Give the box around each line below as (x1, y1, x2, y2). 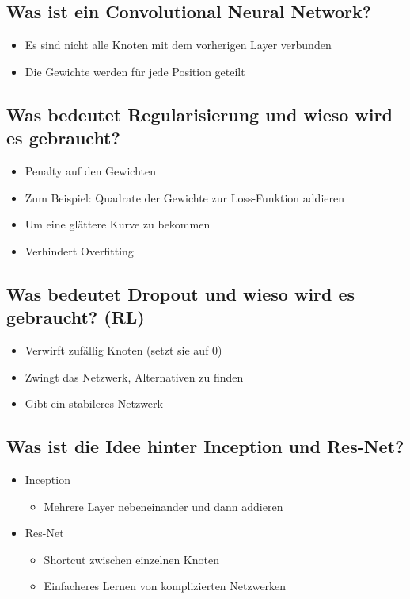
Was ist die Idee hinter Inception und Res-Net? (6, 434, 404, 459)
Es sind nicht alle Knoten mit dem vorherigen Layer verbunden (25, 36, 332, 53)
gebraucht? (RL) (6, 305, 145, 329)
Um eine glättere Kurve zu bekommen (25, 216, 211, 232)
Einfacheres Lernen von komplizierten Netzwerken (44, 578, 287, 594)
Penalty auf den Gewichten (25, 162, 156, 179)
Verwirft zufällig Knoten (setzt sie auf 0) (25, 341, 222, 358)
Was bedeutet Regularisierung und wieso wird (6, 102, 393, 126)
